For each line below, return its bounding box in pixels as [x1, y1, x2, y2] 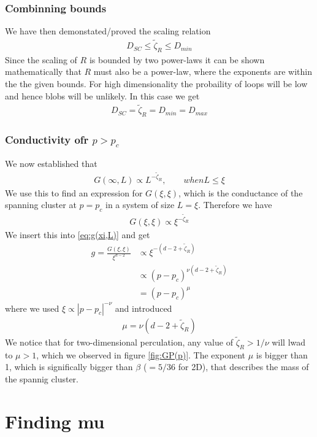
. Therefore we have [198, 198, 272, 211]
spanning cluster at [5, 198, 77, 211]
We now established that [5, 157, 97, 169]
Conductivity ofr [5, 132, 89, 147]
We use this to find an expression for [5, 186, 143, 199]
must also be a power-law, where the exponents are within [93, 65, 312, 78]
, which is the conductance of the [178, 186, 303, 199]
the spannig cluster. [5, 372, 78, 385]
